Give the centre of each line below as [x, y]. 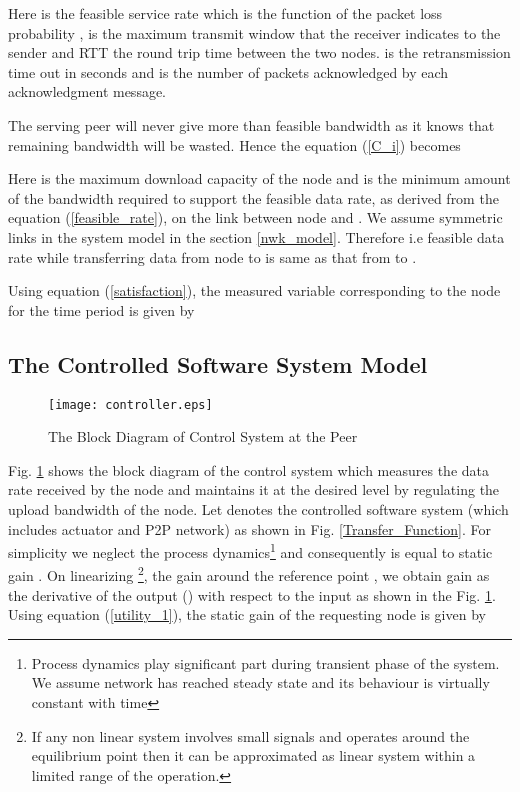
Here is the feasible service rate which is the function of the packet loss [225, 13]
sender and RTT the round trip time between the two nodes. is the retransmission [259, 52]
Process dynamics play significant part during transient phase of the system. [265, 662]
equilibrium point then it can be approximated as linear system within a [253, 755]
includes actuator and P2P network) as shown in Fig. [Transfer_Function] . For [250, 528]
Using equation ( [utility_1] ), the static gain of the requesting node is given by [247, 614]
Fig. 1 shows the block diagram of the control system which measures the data [249, 469]
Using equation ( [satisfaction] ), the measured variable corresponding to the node [254, 290]
